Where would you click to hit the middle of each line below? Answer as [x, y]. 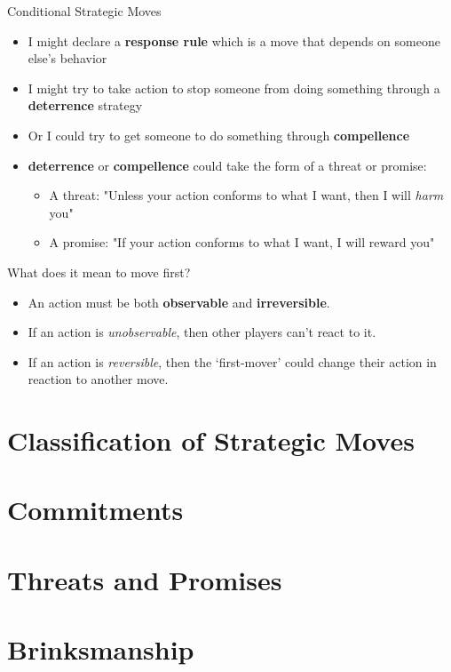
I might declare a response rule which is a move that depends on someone [234, 40]
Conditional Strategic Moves [84, 11]
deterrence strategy [85, 105]
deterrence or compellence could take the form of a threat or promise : [227, 165]
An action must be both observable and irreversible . [179, 302]
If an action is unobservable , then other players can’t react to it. [202, 332]
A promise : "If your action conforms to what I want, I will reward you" [242, 242]
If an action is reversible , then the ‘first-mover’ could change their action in [232, 361]
